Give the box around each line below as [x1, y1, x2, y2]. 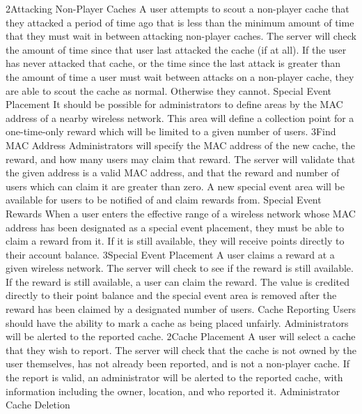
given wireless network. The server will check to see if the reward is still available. [6, 261, 354, 275]
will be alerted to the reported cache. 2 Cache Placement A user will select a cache [6, 329, 356, 344]
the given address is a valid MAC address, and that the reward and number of [6, 165, 340, 180]
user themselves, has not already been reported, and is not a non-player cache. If [6, 356, 350, 371]
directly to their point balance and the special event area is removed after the [6, 288, 337, 302]
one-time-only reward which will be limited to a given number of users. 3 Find [6, 124, 336, 139]
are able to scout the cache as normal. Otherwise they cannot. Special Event [6, 83, 331, 98]
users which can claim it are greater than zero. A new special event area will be [6, 178, 345, 193]
